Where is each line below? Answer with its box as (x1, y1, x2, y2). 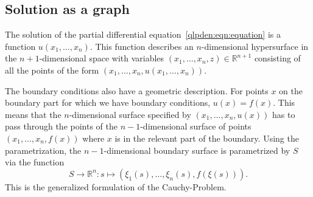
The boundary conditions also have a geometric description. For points (5, 84, 269, 97)
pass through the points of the (5, 120, 118, 133)
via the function (5, 156, 65, 168)
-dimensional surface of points (140, 120, 251, 133)
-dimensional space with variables (39, 52, 164, 64)
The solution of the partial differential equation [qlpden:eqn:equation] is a (5, 28, 281, 41)
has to (272, 108, 295, 120)
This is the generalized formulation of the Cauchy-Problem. (5, 180, 227, 193)
